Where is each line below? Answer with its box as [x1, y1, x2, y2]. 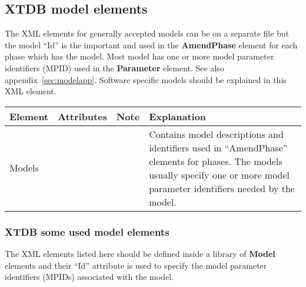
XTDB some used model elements [5, 224, 169, 239]
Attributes [58, 109, 107, 123]
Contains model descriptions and [149, 127, 284, 141]
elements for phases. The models [149, 154, 282, 168]
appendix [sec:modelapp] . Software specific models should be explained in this [5, 73, 287, 85]
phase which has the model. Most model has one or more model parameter [5, 50, 274, 62]
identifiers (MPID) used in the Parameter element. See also [5, 61, 224, 74]
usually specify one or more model [149, 167, 290, 182]
